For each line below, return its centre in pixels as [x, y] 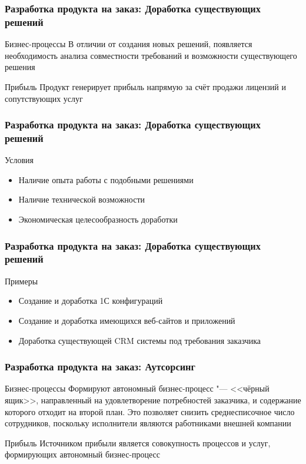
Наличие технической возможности [82, 199]
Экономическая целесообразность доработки [98, 219]
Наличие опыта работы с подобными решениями [106, 179]
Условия [19, 160]
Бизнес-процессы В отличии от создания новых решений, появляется [129, 44]
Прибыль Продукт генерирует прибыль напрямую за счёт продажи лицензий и [145, 86]
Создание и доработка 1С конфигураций [91, 301]
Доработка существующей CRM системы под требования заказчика [139, 340]
